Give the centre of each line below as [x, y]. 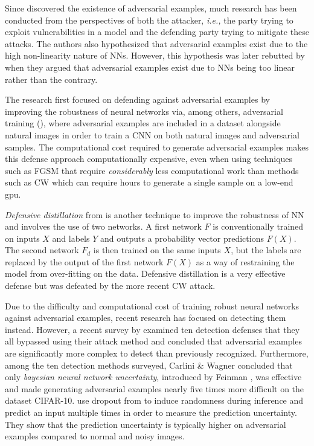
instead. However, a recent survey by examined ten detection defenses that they [152, 329]
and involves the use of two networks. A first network [103, 226]
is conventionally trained [258, 226]
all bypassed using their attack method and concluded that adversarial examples [154, 341]
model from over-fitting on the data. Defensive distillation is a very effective [145, 273]
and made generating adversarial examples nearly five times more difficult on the [155, 388]
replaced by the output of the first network [84, 261]
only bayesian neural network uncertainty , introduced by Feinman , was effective [153, 377]
